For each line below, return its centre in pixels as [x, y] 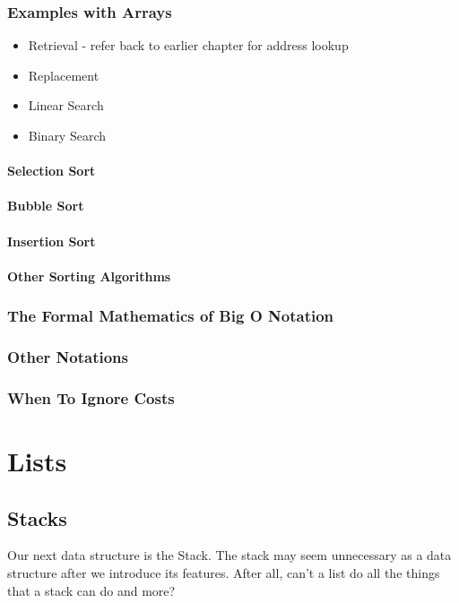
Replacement [64, 75]
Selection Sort [52, 171]
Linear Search [66, 105]
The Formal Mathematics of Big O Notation [171, 316]
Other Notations [68, 357]
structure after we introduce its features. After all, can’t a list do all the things [224, 573]
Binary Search [67, 135]
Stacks [37, 517]
